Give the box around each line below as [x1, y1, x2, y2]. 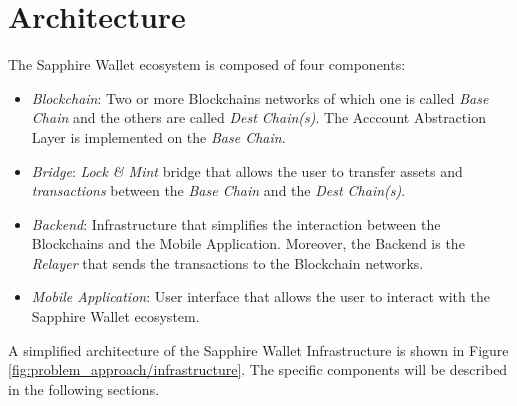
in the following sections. [8, 378, 160, 399]
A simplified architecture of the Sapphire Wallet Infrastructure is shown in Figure [8, 339, 509, 360]
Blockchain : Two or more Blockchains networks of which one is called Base [31, 87, 489, 108]
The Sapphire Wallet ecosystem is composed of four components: [8, 54, 406, 75]
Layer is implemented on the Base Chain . [31, 126, 286, 147]
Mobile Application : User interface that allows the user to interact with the [31, 286, 490, 307]
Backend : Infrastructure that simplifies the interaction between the [31, 213, 441, 234]
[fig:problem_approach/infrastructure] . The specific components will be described [8, 359, 508, 380]
